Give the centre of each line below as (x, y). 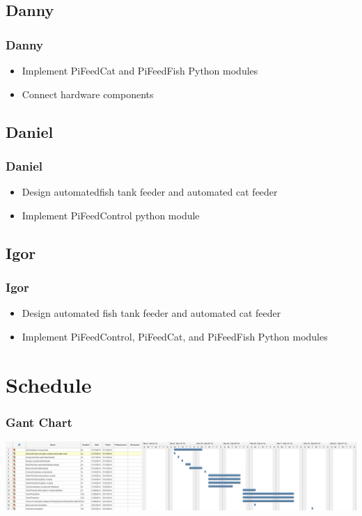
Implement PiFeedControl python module (111, 215)
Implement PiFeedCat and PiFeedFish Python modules (140, 70)
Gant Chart (39, 422)
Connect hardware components (88, 94)
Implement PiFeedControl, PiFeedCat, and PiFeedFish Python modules (175, 336)
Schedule (49, 384)
